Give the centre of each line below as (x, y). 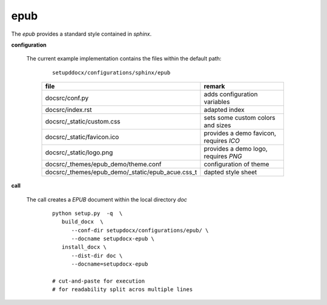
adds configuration (231, 94)
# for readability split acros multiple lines (123, 290)
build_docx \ (82, 222)
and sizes (217, 125)
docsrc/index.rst (68, 110)
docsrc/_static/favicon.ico (82, 137)
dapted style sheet (230, 172)
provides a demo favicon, (240, 133)
